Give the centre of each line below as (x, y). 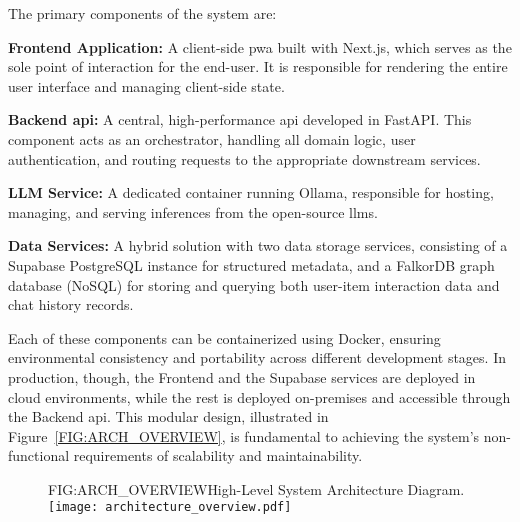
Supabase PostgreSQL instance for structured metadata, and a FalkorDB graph (251, 264)
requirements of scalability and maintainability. (218, 455)
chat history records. (71, 304)
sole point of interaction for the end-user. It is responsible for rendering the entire (258, 66)
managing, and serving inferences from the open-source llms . (193, 211)
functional (39, 455)
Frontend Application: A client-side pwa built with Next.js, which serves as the (260, 46)
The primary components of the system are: (142, 13)
